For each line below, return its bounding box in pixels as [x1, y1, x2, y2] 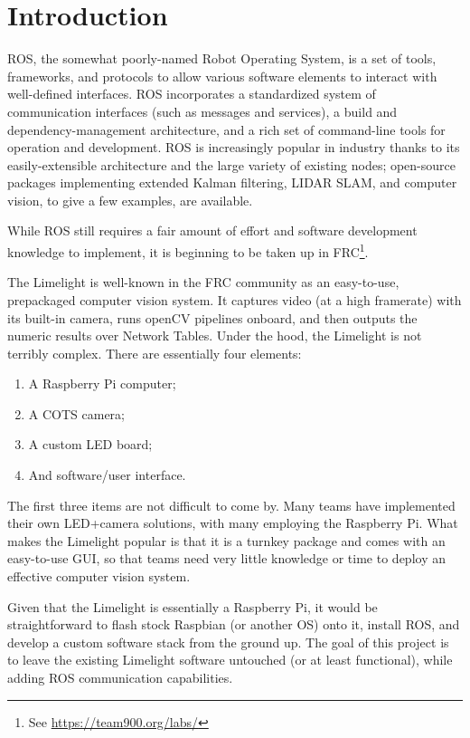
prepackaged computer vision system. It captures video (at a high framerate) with [7, 290, 462, 309]
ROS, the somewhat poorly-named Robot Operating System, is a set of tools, [7, 49, 437, 68]
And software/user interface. [28, 465, 186, 484]
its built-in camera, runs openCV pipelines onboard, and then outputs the [7, 308, 418, 327]
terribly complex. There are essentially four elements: [7, 343, 302, 362]
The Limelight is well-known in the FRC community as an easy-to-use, [7, 273, 399, 292]
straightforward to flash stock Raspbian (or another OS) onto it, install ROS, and [7, 615, 460, 634]
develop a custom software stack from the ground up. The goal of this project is [7, 632, 449, 651]
